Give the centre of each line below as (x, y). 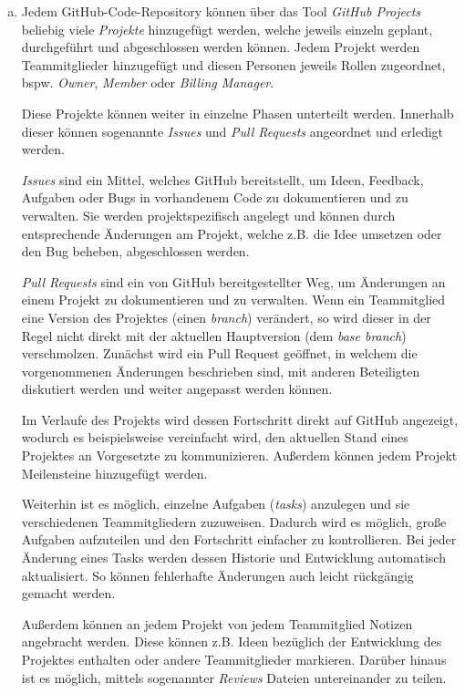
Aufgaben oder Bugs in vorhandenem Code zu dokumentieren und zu (215, 197)
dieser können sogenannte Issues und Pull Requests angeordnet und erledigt (232, 131)
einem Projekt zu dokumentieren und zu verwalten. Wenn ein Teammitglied (233, 300)
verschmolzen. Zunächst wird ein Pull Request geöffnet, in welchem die (219, 353)
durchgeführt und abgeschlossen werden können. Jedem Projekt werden (221, 47)
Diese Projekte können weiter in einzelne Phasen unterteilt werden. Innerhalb (238, 113)
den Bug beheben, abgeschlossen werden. (135, 251)
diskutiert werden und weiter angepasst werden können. (177, 389)
